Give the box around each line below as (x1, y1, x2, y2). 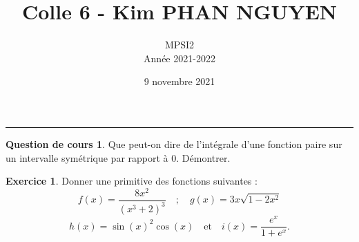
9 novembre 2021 (144, 74, 215, 89)
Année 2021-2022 (144, 50, 215, 65)
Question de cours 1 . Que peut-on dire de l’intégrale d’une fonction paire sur (6, 136, 342, 151)
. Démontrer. (176, 150, 231, 165)
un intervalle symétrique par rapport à (6, 150, 168, 165)
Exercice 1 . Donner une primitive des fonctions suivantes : (6, 174, 258, 188)
